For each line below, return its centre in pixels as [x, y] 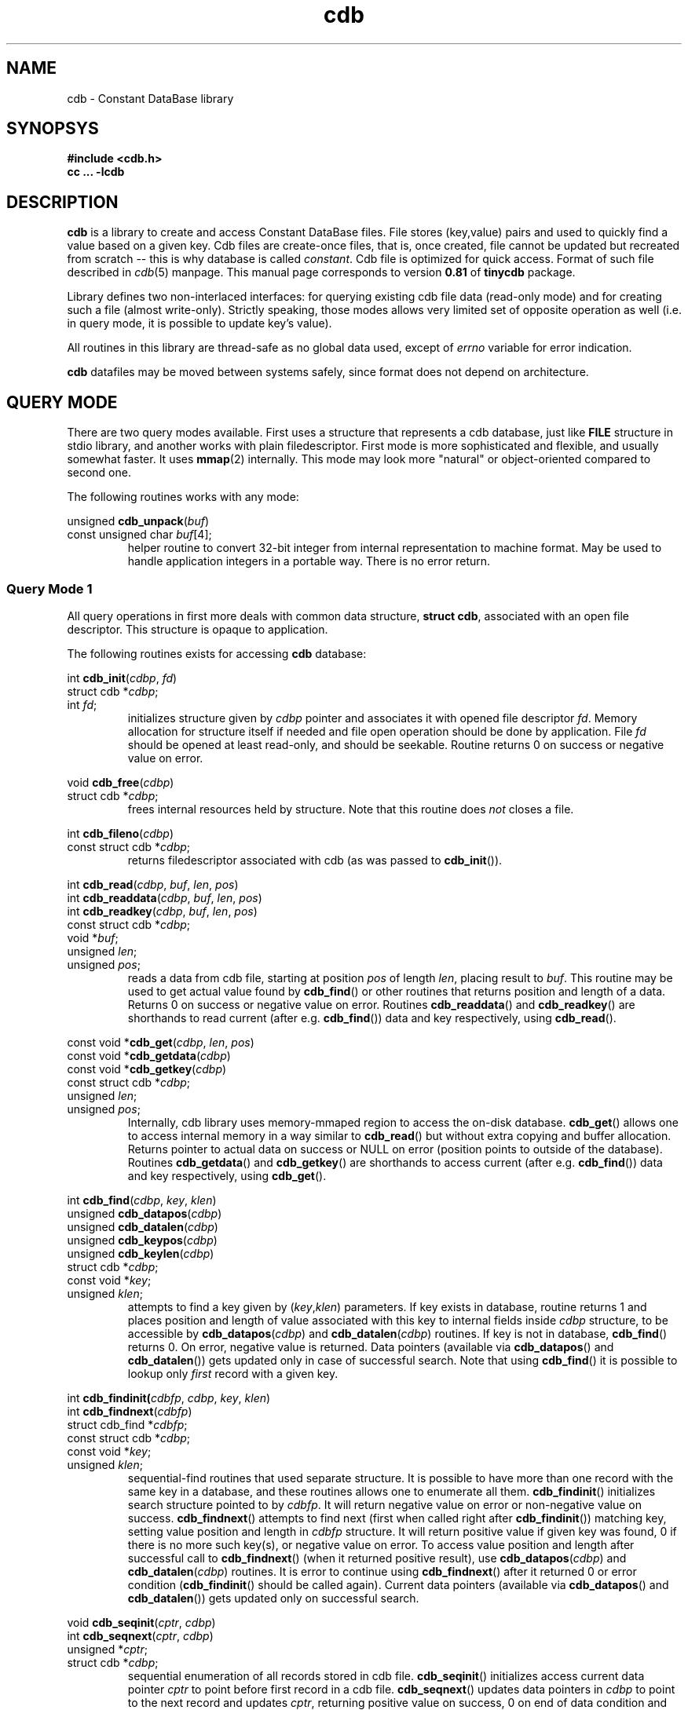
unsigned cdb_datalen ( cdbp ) [143, 1226]
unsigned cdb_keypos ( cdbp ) [142, 1240]
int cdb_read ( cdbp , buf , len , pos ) [153, 884]
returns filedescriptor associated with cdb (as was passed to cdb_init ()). [315, 860]
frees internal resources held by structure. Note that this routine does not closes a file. [351, 809]
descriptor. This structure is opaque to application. [198, 629]
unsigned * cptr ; [107, 1649]
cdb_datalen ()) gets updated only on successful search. [273, 1598]
